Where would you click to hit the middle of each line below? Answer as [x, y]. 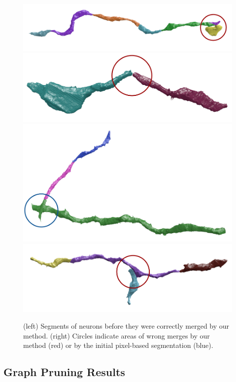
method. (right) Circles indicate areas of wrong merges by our [117, 335]
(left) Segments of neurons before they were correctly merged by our [126, 325]
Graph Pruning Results [64, 372]
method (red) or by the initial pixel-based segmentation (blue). [118, 345]
